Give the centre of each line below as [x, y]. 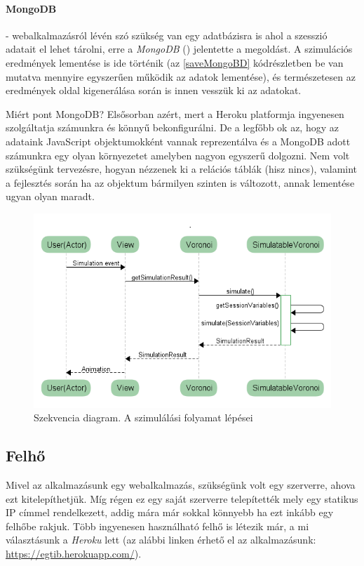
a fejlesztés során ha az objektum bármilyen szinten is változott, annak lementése [180, 182]
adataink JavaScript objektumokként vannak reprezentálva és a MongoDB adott [178, 141]
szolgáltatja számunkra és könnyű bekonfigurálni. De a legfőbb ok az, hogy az [172, 127]
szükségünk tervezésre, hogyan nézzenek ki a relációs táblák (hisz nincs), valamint [182, 169]
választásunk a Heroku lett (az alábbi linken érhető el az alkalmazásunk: [161, 540]
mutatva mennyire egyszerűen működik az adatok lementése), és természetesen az [181, 76]
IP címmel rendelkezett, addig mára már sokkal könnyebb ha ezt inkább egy [170, 512]
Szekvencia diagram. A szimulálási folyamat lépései [143, 417]
